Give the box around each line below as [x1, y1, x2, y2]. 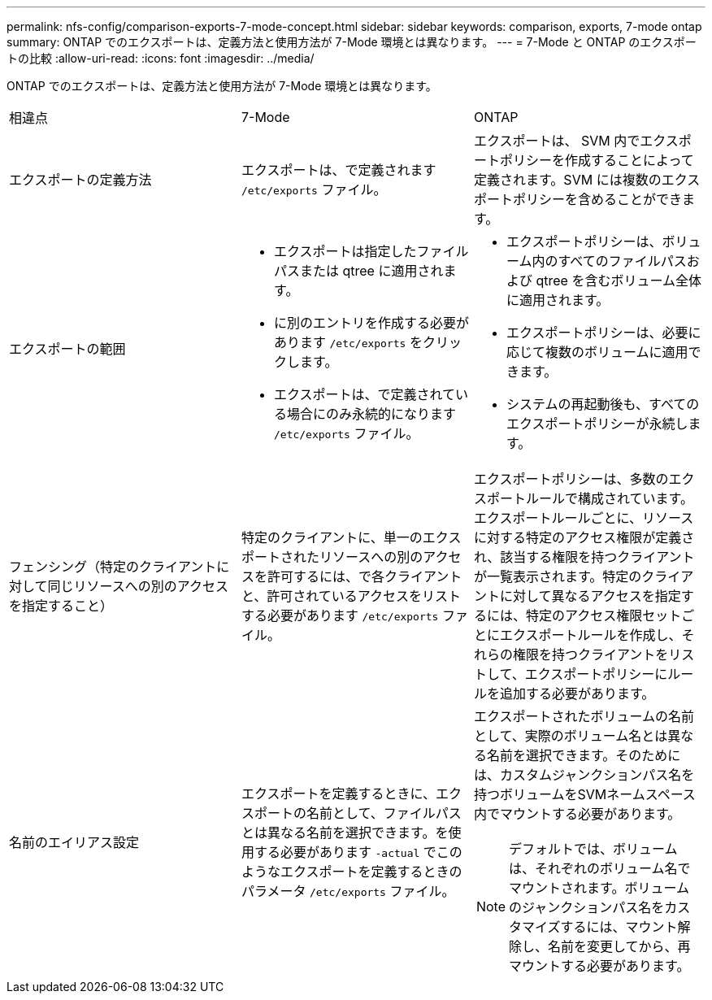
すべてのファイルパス [558, 253, 687, 269]
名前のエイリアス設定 [9, 834, 140, 850]
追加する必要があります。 [499, 685, 655, 702]
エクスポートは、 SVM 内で [473, 133, 640, 149]
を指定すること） [9, 598, 114, 614]
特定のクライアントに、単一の [241, 529, 423, 546]
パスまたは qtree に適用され [273, 263, 444, 279]
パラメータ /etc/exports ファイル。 [241, 883, 455, 899]
